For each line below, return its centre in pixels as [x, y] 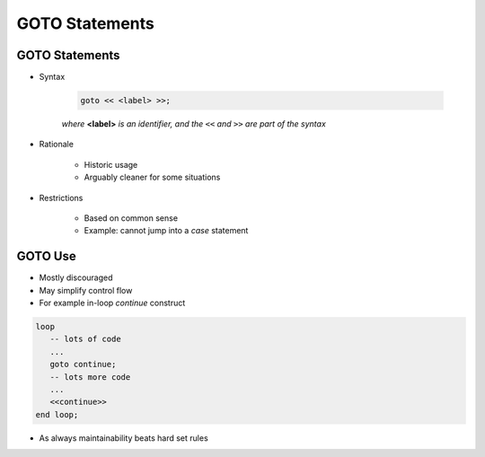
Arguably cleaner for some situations [152, 177]
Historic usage [111, 164]
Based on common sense [131, 218]
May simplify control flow [86, 290]
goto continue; [83, 365]
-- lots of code [85, 339]
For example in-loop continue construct [112, 303]
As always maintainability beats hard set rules [123, 438]
